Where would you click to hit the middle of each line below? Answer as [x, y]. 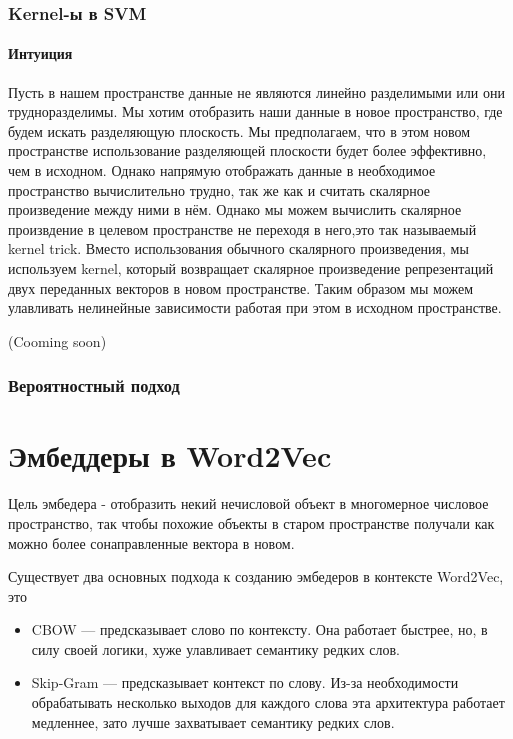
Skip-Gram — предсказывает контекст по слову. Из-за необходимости [245, 682]
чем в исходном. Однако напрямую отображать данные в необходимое [222, 170]
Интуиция [40, 53]
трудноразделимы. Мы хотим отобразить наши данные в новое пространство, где [255, 111]
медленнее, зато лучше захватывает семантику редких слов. [213, 721]
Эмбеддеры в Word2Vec [170, 455]
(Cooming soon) [57, 340]
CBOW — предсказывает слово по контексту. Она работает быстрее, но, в [259, 629]
